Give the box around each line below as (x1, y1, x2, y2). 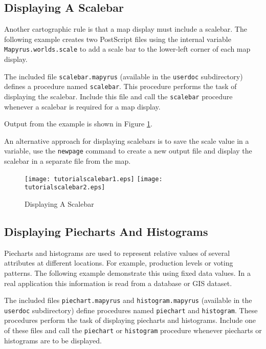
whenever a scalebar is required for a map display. (4, 101, 161, 112)
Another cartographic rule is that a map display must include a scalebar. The (4, 24, 247, 34)
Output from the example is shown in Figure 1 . (4, 118, 152, 129)
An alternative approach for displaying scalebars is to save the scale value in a (4, 135, 249, 146)
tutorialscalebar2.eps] (25, 184, 105, 191)
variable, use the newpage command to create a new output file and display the (4, 145, 252, 156)
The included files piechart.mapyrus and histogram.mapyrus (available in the (4, 295, 252, 306)
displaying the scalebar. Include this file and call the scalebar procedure (4, 91, 233, 101)
